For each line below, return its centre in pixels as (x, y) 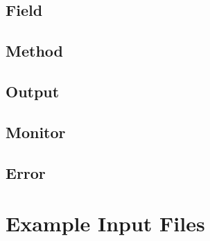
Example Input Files (105, 223)
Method (34, 51)
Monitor (36, 132)
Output (33, 91)
